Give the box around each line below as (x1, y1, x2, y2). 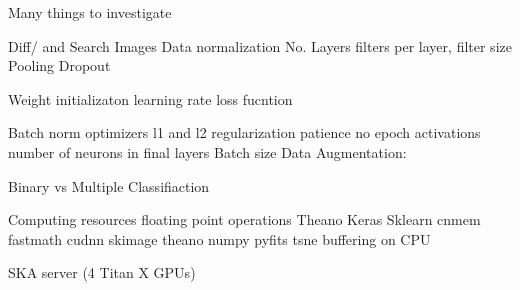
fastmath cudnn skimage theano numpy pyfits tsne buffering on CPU (8, 228, 431, 249)
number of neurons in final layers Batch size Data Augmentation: (8, 141, 407, 162)
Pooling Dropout (8, 55, 111, 76)
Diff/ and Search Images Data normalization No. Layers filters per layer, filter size (8, 35, 512, 56)
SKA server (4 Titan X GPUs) (8, 262, 196, 283)
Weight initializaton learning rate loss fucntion (8, 88, 293, 109)
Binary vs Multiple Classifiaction (8, 175, 210, 196)
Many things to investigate (8, 2, 172, 22)
